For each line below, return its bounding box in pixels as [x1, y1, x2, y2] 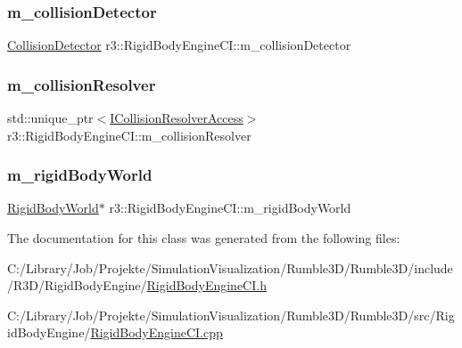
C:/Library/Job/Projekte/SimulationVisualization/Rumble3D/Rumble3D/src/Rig [7, 305, 455, 324]
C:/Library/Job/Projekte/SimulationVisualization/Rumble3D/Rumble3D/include [7, 258, 453, 277]
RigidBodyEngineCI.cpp [90, 323, 223, 342]
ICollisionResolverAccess [110, 109, 243, 127]
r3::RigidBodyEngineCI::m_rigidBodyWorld [109, 198, 351, 217]
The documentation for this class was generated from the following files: [7, 229, 400, 247]
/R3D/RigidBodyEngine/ [7, 276, 147, 295]
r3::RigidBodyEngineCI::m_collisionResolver [7, 125, 252, 144]
